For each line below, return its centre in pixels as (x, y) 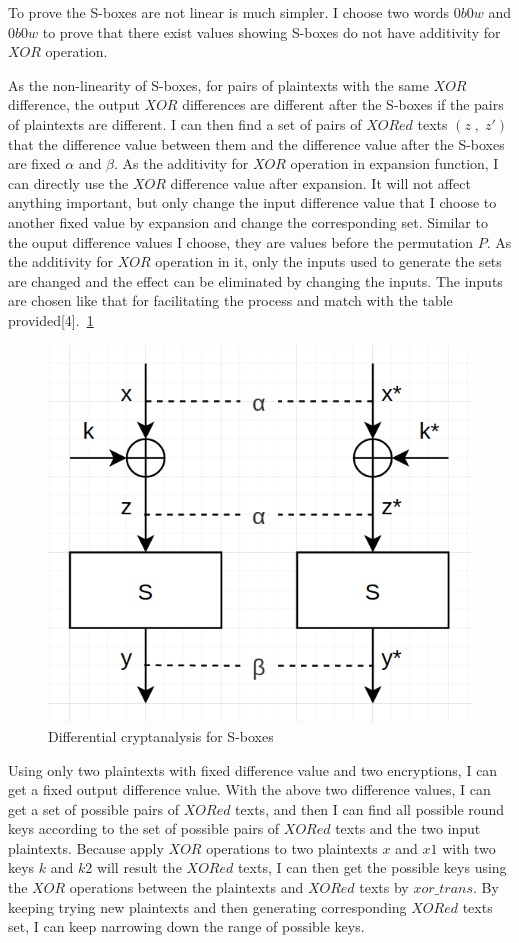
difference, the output (74, 104)
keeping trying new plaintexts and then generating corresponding (207, 906)
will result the (139, 867)
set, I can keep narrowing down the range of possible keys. (186, 926)
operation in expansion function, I (394, 163)
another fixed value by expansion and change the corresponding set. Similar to (248, 221)
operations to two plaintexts (292, 847)
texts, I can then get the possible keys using (372, 867)
